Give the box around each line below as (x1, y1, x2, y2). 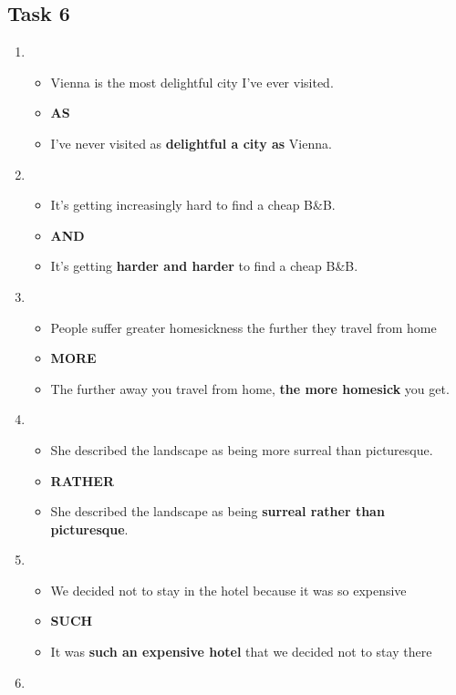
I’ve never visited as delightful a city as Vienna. (50, 133, 332, 152)
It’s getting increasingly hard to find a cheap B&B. (50, 195, 336, 214)
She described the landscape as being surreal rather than (50, 502, 385, 521)
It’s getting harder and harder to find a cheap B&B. (50, 256, 358, 275)
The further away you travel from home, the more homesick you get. (50, 379, 450, 398)
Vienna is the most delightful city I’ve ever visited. (50, 72, 334, 91)
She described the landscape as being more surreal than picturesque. (50, 440, 433, 459)
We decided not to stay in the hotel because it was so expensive (50, 580, 407, 599)
